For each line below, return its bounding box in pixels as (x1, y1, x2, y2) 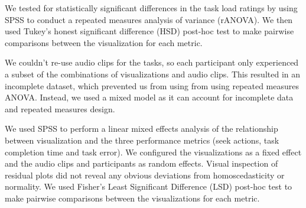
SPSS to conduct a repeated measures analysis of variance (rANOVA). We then (5, 13, 293, 25)
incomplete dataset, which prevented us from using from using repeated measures (5, 79, 300, 92)
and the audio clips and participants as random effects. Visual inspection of (5, 157, 278, 170)
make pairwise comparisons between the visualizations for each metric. (5, 191, 260, 204)
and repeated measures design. (5, 102, 115, 115)
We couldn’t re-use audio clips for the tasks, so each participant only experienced (5, 56, 299, 69)
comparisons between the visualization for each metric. (5, 36, 203, 48)
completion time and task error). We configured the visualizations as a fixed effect (5, 145, 302, 158)
